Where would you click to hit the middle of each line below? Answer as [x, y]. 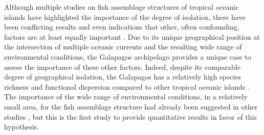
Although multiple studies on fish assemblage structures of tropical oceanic [122, 7]
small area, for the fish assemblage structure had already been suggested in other [131, 106]
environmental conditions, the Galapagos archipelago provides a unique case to [128, 56]
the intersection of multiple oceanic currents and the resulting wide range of [123, 47]
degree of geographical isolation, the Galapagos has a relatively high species [123, 77]
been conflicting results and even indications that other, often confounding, [122, 27]
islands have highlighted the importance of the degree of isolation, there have [125, 17]
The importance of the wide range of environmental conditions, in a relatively [126, 97]
